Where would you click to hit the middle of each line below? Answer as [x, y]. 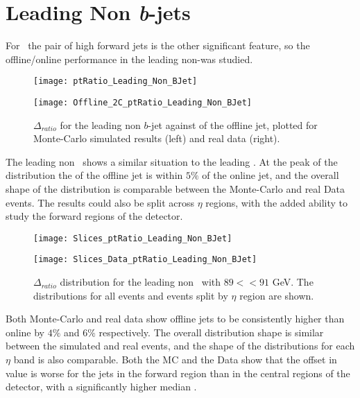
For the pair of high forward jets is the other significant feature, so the [158, 45]
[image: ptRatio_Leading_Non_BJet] [115, 81]
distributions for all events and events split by [131, 295]
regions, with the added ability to [277, 202]
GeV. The [293, 282]
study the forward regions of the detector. [94, 216]
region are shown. [277, 295]
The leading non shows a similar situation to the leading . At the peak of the [172, 161]
